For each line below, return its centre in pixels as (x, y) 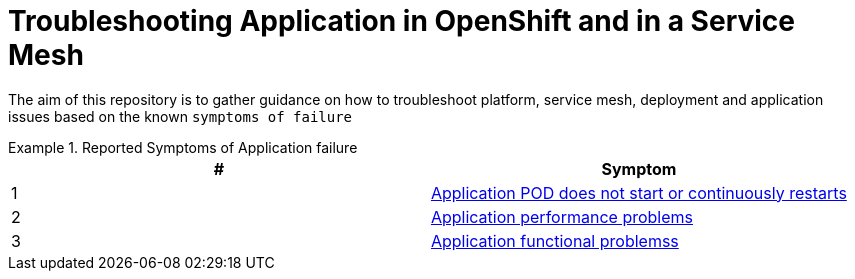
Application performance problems (561, 216)
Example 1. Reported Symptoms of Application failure (183, 147)
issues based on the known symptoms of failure (180, 116)
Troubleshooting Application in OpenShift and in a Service (402, 21)
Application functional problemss (554, 240)
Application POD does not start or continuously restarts (638, 192)
